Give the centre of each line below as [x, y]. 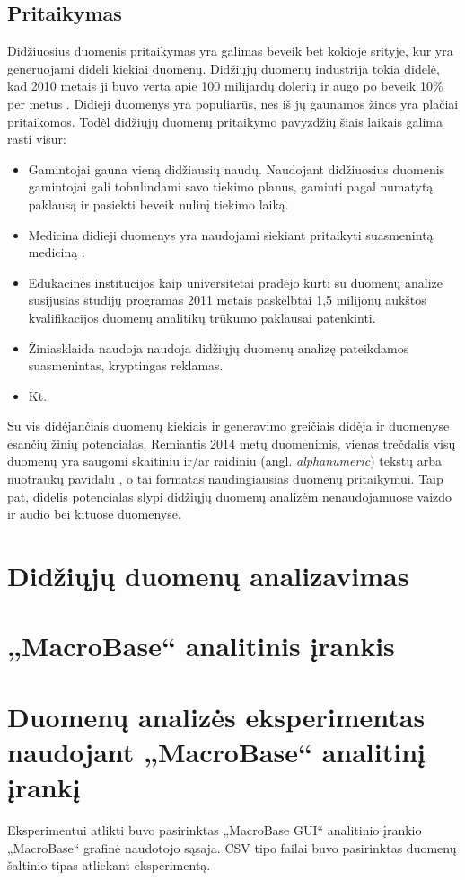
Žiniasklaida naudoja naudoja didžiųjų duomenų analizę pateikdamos [219, 347]
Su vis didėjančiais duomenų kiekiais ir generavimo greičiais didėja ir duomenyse [228, 426]
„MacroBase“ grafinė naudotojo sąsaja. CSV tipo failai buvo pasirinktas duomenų [232, 847]
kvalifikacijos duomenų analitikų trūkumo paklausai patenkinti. [202, 317]
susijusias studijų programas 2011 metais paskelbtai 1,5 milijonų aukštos [227, 300]
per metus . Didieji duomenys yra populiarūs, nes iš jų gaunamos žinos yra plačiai [233, 103]
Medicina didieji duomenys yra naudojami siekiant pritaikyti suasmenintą [231, 234]
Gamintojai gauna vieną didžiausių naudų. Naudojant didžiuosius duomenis [237, 169]
